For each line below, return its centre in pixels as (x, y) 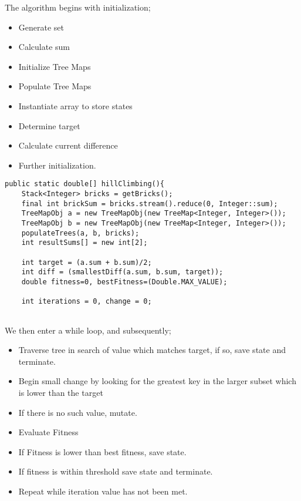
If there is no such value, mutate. (78, 412)
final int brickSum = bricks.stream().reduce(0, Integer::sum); (150, 204)
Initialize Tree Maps (55, 66)
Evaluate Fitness (48, 432)
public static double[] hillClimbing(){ (85, 184)
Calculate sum (44, 47)
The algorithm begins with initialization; (78, 7)
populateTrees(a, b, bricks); (80, 233)
